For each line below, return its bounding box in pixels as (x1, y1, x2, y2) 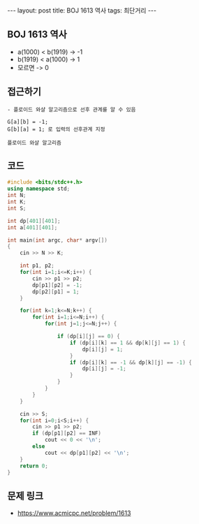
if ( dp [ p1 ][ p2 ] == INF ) (32, 430, 101, 437)
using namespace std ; (7, 185, 71, 193)
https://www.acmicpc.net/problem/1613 (17, 509, 131, 518)
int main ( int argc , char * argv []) (7, 236, 108, 244)
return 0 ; (20, 463, 49, 470)
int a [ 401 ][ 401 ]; (7, 224, 58, 231)
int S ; (7, 205, 27, 212)
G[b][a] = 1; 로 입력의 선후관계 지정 (7, 126, 105, 133)
